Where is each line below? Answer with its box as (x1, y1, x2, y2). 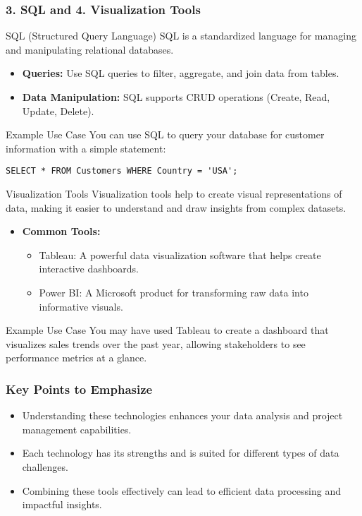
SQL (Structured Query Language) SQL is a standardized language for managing (6, 28, 356, 43)
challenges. (22, 459, 68, 474)
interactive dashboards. (39, 261, 139, 276)
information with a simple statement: (6, 140, 166, 155)
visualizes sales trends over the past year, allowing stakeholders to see (6, 336, 306, 351)
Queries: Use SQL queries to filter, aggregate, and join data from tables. (22, 66, 339, 80)
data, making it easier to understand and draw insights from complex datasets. (6, 200, 347, 215)
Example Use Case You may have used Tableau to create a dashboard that (6, 323, 329, 337)
